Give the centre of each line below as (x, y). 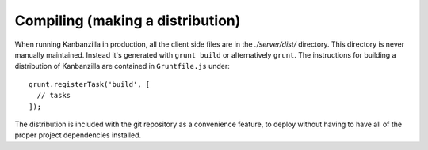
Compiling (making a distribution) (128, 21)
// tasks (54, 96)
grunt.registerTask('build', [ (90, 84)
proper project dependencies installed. (78, 135)
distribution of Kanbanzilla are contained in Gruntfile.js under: (122, 66)
